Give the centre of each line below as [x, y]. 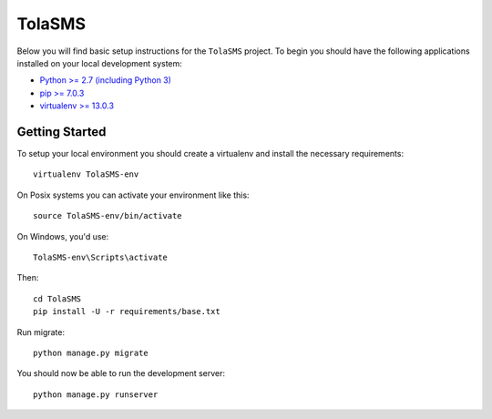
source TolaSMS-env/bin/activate [108, 216]
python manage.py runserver [96, 394]
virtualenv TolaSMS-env [86, 174]
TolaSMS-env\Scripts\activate [101, 257]
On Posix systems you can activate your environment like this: [133, 195]
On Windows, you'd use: [63, 236]
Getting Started [61, 132]
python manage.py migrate [91, 353]
